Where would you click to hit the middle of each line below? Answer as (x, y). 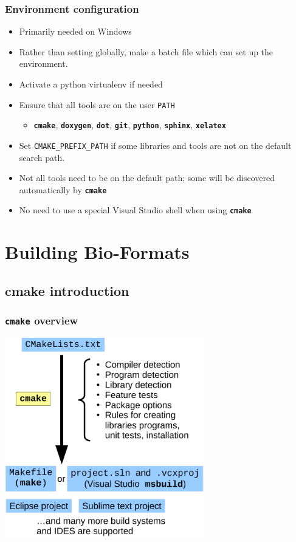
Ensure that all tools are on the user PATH (97, 104)
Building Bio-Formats (97, 252)
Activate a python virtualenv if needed (91, 84)
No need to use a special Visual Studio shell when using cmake (135, 210)
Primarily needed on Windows (75, 31)
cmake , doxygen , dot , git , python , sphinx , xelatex (130, 125)
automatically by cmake (63, 189)
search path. (42, 157)
